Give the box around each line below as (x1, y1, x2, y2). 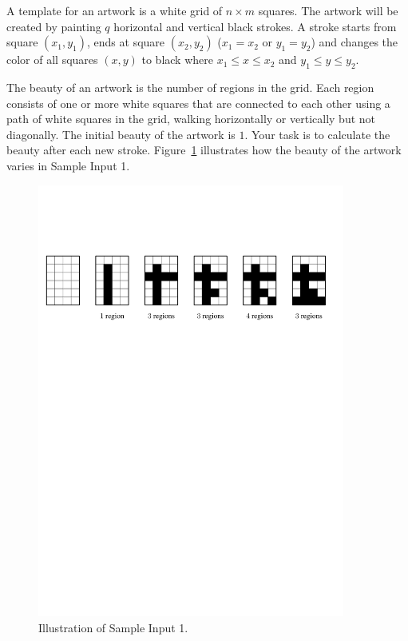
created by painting (6, 18, 101, 34)
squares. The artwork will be (258, 2, 398, 18)
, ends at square (87, 34, 165, 50)
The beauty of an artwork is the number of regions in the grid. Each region (6, 78, 374, 95)
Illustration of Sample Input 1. (38, 619, 188, 636)
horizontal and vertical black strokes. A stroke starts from (113, 18, 397, 34)
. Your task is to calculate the (244, 125, 390, 142)
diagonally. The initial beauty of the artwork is (6, 125, 236, 142)
